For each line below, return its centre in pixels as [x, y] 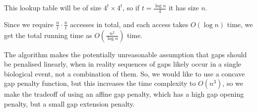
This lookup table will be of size [53, 7]
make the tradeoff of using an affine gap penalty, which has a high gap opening [124, 94]
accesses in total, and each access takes [129, 24]
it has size [184, 7]
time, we [240, 24]
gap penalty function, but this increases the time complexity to [100, 83]
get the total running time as [48, 35]
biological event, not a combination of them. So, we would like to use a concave [125, 73]
